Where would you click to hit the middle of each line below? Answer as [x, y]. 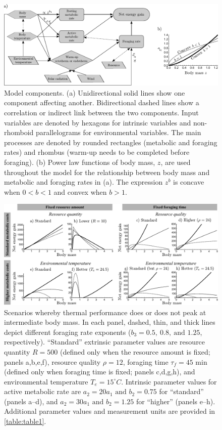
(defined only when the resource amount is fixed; [135, 351]
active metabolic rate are [43, 391]
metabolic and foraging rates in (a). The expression [84, 182]
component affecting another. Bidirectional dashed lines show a [102, 102]
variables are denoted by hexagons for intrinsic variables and [98, 122]
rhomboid [19, 132]
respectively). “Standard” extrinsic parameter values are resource [105, 342]
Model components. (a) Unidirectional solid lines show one [95, 92]
